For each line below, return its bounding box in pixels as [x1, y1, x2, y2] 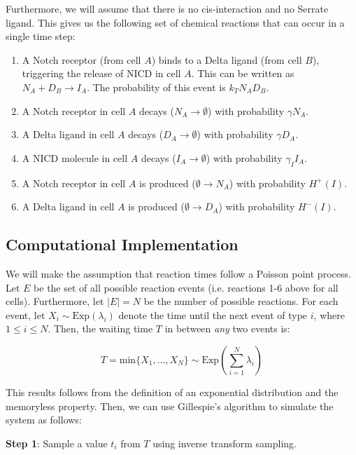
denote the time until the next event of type [118, 307, 308, 322]
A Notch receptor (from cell [22, 52, 141, 67]
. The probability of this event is [87, 79, 226, 94]
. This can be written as [191, 66, 294, 81]
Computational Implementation [6, 233, 238, 255]
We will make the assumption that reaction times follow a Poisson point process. [6, 266, 351, 280]
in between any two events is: [164, 321, 290, 336]
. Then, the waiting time [48, 321, 153, 336]
